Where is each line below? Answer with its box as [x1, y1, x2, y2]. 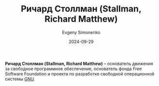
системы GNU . [5, 76, 35, 82]
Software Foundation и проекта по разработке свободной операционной [5, 71, 155, 76]
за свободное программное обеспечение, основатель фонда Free [5, 66, 142, 72]
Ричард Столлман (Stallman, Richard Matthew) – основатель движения [5, 61, 153, 66]
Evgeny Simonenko [62, 29, 101, 35]
